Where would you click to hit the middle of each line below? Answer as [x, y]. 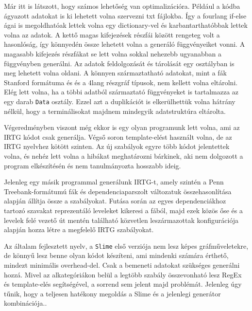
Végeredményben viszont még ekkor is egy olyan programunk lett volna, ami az [122, 127]
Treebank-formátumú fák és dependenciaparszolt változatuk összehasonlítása [118, 191]
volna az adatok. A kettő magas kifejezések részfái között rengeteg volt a [112, 34]
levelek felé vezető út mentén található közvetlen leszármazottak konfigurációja [121, 220]
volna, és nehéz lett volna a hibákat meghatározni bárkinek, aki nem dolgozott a [124, 155]
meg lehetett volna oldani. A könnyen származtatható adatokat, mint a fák [116, 73]
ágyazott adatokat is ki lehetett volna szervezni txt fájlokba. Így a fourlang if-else [125, 15]
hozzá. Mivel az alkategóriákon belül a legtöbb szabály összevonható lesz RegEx [123, 274]
